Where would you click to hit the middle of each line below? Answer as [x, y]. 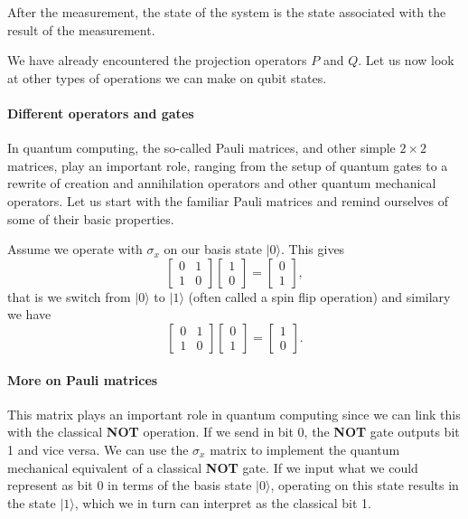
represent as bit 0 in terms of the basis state [130, 485]
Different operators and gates [101, 113]
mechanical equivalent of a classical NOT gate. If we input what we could [213, 467]
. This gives [313, 249]
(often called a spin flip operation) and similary [319, 296]
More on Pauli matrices [83, 379]
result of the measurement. [81, 29]
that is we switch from [69, 296]
